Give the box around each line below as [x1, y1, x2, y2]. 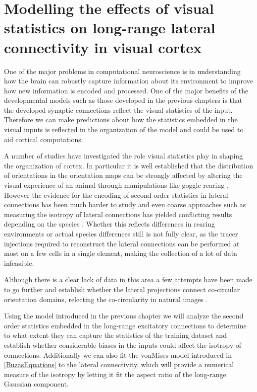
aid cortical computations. [4, 134, 83, 144]
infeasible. [4, 257, 34, 268]
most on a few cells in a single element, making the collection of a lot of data [4, 248, 238, 258]
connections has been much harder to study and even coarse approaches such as [4, 199, 246, 210]
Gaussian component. [4, 379, 69, 389]
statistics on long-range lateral [4, 17, 215, 38]
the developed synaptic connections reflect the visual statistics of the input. [4, 104, 233, 115]
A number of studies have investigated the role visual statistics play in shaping [4, 151, 243, 161]
